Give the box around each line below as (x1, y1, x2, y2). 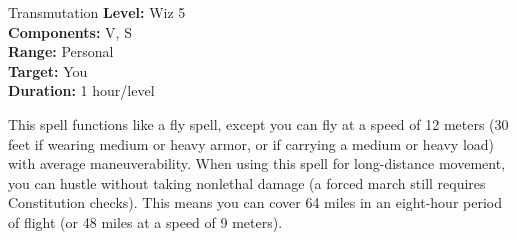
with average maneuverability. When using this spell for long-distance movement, (8, 153, 506, 174)
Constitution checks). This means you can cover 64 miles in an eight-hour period (8, 192, 502, 213)
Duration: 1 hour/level (8, 80, 155, 101)
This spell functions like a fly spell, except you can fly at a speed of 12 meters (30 (8, 113, 509, 134)
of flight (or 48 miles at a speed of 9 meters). (8, 211, 283, 232)
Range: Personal (8, 41, 114, 62)
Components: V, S (8, 21, 132, 42)
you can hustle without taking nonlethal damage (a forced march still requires (8, 172, 486, 193)
